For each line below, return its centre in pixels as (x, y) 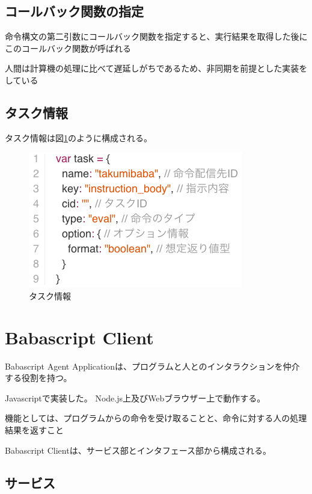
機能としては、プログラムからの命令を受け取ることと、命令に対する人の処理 (156, 418)
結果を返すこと (34, 430)
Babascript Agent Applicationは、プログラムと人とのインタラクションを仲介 (152, 366)
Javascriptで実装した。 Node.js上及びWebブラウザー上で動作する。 (135, 398)
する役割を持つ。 (38, 378)
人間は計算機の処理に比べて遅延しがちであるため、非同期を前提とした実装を (156, 68)
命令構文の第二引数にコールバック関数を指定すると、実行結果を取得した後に (156, 36)
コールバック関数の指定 (74, 11)
